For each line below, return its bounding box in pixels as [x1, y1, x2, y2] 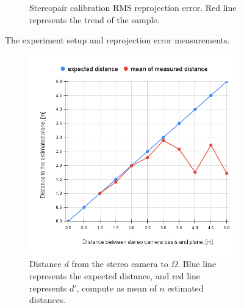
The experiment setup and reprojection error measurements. [5, 34, 230, 46]
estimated [167, 281, 204, 294]
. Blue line [178, 257, 217, 270]
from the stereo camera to [71, 257, 168, 270]
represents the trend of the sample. [29, 13, 160, 26]
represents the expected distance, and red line [29, 269, 200, 282]
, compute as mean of [76, 281, 157, 294]
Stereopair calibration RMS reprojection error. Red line [29, 1, 237, 13]
